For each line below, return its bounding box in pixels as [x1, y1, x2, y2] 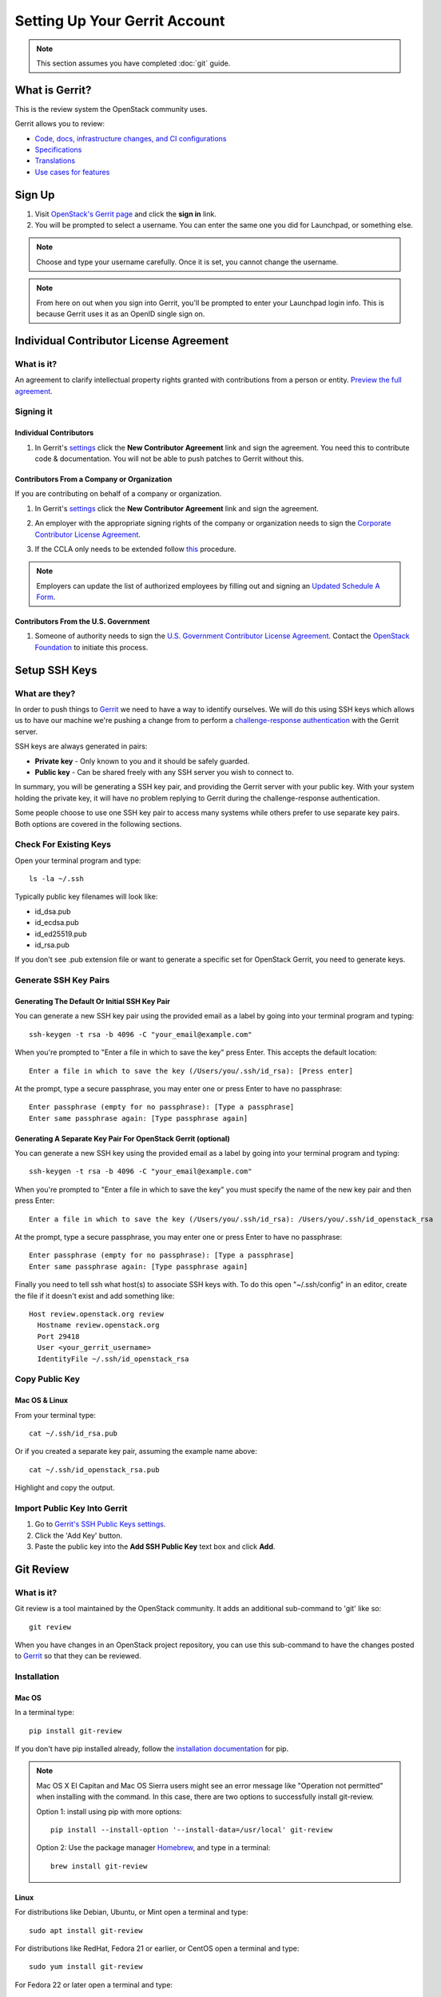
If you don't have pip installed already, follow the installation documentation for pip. [14, 1744, 289, 1753]
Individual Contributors [14, 428, 94, 438]
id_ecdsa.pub [34, 918, 79, 927]
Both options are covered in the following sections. [14, 819, 182, 828]
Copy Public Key [14, 1374, 80, 1385]
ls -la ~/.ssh [29, 875, 84, 883]
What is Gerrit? [14, 83, 92, 97]
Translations [34, 156, 76, 165]
